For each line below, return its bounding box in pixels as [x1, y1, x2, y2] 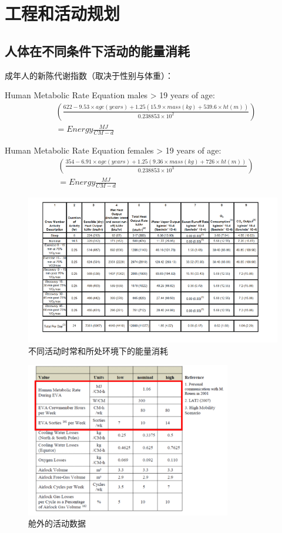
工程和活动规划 [5, 1, 120, 25]
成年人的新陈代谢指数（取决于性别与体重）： [5, 69, 173, 81]
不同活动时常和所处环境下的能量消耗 [28, 344, 168, 357]
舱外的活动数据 [28, 517, 86, 529]
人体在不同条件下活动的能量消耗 [5, 41, 190, 59]
